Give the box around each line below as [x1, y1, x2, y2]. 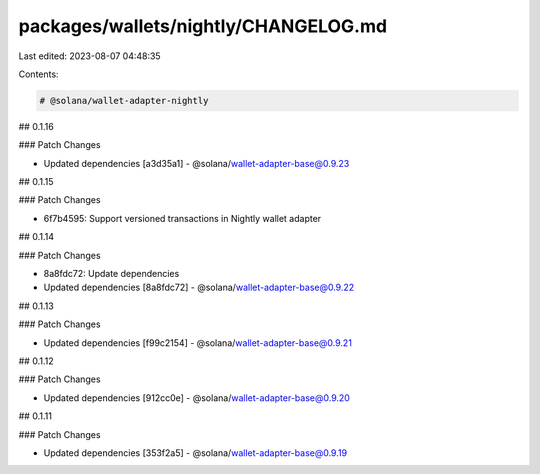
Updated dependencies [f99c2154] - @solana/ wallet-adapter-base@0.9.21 [43, 336, 352, 349]
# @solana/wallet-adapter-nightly [39, 95, 209, 106]
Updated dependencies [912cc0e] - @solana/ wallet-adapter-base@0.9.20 [43, 391, 350, 404]
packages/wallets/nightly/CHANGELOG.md [18, 15, 388, 37]
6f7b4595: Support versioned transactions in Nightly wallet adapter [43, 212, 322, 224]
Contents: [18, 68, 59, 80]
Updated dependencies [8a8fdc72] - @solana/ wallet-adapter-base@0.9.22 [43, 281, 355, 294]
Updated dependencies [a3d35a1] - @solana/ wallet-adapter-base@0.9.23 [43, 157, 350, 169]
